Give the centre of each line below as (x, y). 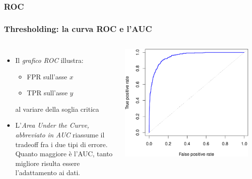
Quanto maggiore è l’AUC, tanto (64, 154)
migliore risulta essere (47, 163)
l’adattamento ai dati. (48, 172)
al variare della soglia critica (57, 109)
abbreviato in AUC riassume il (60, 135)
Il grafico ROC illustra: (49, 60)
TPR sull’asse (47, 93)
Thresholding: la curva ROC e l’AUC (78, 28)
